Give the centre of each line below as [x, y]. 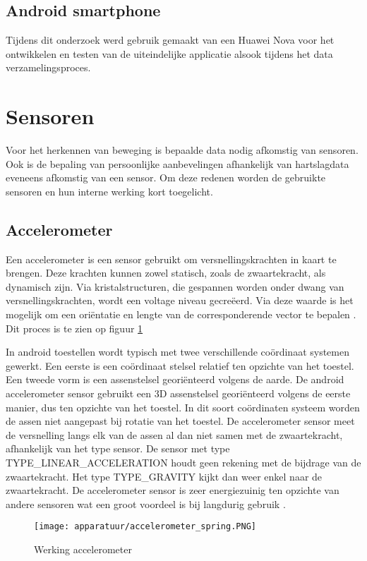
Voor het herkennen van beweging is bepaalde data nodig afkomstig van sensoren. [182, 150]
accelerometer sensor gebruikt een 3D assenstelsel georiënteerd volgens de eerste [178, 393]
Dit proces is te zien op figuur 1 [74, 328]
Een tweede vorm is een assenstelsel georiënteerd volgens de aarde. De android [175, 379]
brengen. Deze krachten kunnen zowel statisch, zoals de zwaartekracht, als [166, 273]
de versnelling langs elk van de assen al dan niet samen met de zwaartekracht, [174, 434]
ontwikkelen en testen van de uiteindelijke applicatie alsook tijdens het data [169, 53]
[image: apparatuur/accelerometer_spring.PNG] [145, 527]
